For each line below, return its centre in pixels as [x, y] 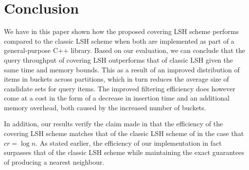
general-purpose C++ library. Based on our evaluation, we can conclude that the [125, 50]
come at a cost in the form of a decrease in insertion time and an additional [117, 98]
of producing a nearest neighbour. [54, 161]
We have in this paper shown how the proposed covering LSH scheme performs [121, 31]
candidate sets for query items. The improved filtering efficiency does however [120, 88]
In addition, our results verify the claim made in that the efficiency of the [114, 124]
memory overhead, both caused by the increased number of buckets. [105, 107]
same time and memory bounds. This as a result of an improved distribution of [122, 69]
